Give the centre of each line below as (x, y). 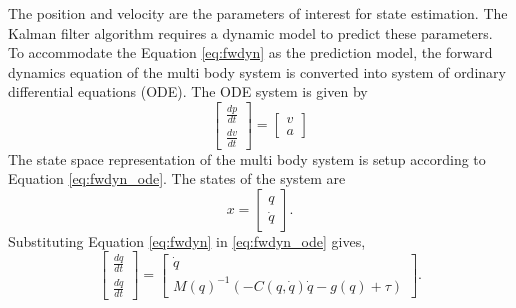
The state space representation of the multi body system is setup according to (247, 158)
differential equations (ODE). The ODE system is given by (188, 91)
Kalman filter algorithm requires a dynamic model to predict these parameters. (250, 32)
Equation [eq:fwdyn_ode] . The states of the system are (177, 178)
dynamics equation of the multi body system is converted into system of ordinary (257, 71)
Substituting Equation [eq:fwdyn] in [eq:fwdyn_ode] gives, (187, 240)
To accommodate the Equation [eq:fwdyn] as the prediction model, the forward (250, 52)
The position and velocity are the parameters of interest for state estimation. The (258, 13)
